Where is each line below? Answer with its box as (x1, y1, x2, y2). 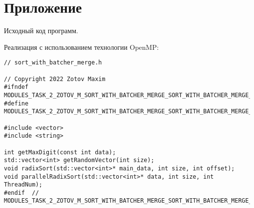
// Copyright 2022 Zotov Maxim (4, 75, 106, 83)
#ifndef (4, 83, 29, 91)
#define (4, 100, 29, 107)
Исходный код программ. (4, 25, 78, 36)
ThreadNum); (4, 181, 42, 188)
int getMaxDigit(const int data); (4, 148, 116, 156)
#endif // (4, 189, 39, 196)
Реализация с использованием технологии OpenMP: (4, 42, 159, 52)
